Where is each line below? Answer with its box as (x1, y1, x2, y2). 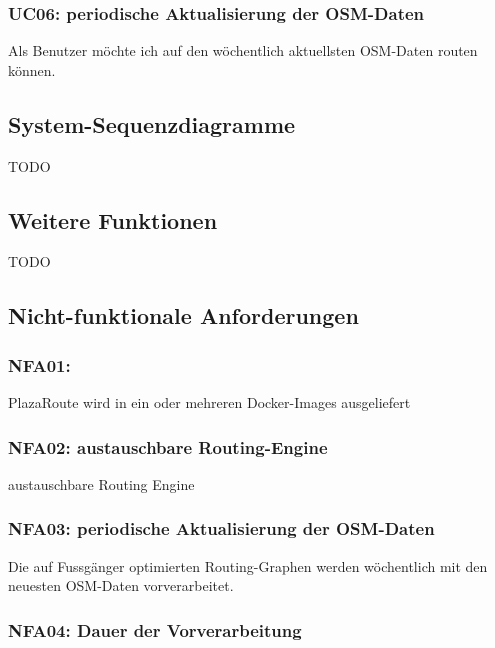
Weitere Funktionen (8, 204, 218, 235)
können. (8, 59, 56, 80)
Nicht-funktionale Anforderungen (8, 300, 359, 331)
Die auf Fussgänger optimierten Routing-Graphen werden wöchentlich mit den (8, 555, 488, 576)
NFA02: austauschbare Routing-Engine (8, 434, 328, 459)
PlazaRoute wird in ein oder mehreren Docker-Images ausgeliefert (8, 392, 411, 412)
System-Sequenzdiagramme (8, 108, 296, 139)
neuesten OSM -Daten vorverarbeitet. (8, 575, 234, 596)
